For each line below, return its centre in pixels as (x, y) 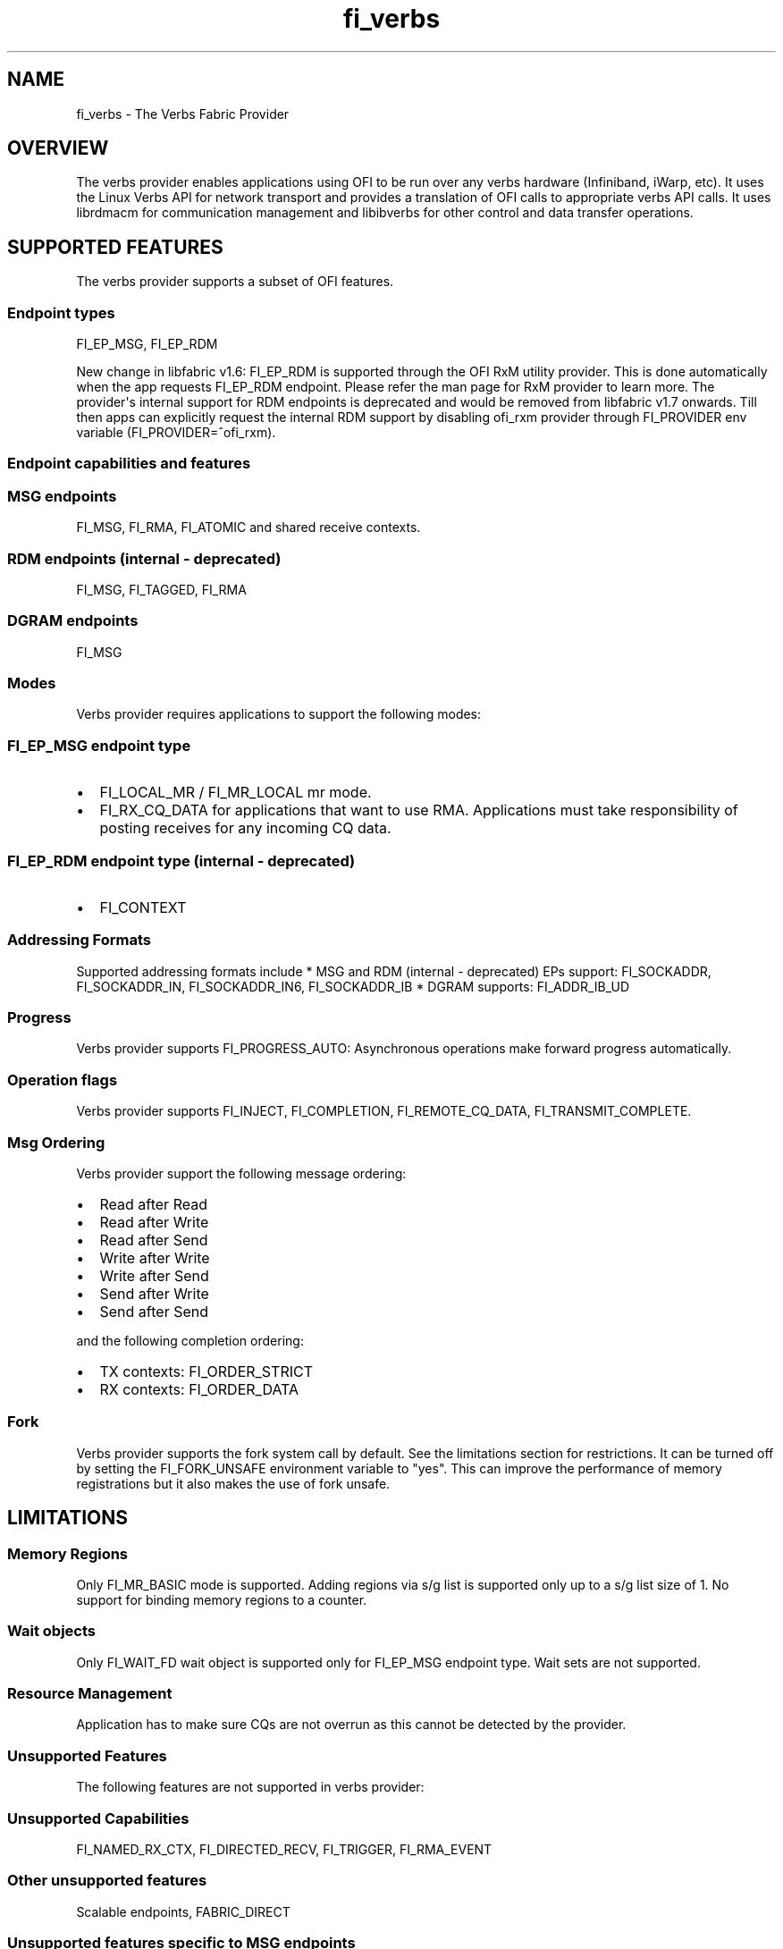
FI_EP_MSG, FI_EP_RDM (147, 344)
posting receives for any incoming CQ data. (245, 828)
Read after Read (153, 1204)
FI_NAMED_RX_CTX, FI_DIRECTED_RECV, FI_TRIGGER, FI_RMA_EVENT (284, 1849)
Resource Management (90, 1693)
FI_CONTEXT (143, 907)
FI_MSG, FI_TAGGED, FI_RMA (161, 589)
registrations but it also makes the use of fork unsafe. (233, 1483)
